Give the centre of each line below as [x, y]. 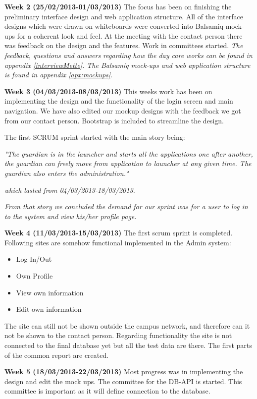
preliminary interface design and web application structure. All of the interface [124, 16]
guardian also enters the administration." [67, 173]
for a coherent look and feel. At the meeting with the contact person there [130, 35]
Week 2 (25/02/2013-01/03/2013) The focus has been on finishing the [118, 6]
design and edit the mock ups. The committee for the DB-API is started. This [123, 381]
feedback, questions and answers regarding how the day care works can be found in [128, 55]
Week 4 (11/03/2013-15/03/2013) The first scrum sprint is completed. [119, 233]
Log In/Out [34, 259]
